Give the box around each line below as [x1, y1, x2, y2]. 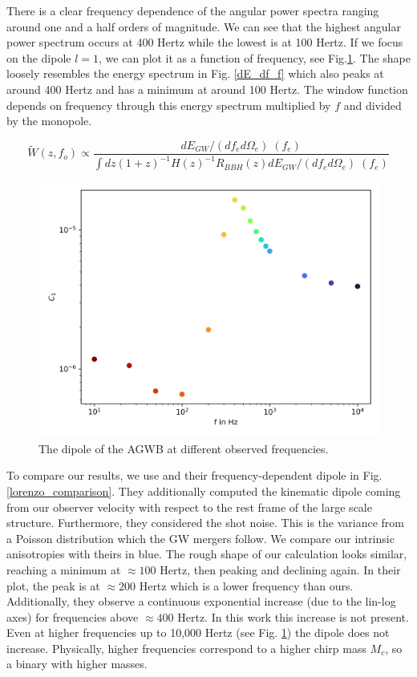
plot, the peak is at [6, 577, 100, 594]
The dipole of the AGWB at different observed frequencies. [38, 440, 329, 456]
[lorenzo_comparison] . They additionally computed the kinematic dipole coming [6, 482, 401, 499]
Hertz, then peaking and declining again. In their [160, 561, 401, 578]
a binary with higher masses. [6, 655, 148, 672]
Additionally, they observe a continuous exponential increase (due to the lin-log [6, 593, 396, 610]
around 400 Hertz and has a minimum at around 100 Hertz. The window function [6, 80, 408, 97]
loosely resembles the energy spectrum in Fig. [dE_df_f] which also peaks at [6, 65, 384, 82]
